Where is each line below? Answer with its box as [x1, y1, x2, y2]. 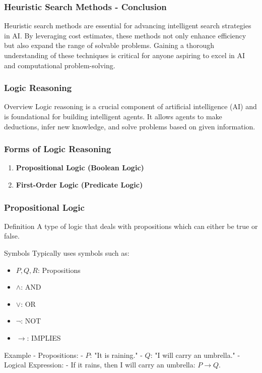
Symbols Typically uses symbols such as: [4, 248, 129, 258]
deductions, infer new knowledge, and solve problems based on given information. [4, 121, 255, 131]
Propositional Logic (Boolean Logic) [16, 162, 144, 173]
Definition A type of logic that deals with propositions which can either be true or [4, 220, 258, 231]
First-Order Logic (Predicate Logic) [16, 179, 143, 190]
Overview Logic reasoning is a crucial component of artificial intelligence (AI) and [4, 101, 257, 112]
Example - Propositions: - [4, 349, 83, 360]
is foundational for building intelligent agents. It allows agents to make [4, 111, 222, 121]
